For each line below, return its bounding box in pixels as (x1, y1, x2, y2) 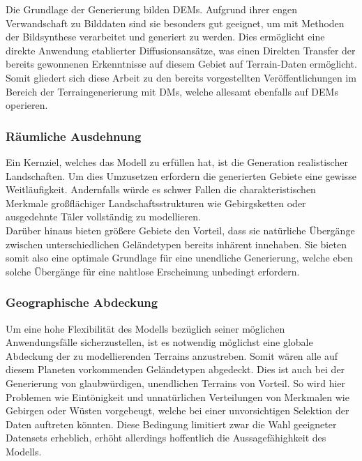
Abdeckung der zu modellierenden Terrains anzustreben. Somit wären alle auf (6, 348, 338, 363)
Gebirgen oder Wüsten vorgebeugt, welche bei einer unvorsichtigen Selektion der (6, 403, 349, 418)
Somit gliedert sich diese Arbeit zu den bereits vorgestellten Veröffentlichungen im (6, 70, 356, 84)
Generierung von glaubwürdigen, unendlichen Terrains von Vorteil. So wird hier (6, 375, 346, 390)
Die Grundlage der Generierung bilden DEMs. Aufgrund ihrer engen (6, 2, 298, 16)
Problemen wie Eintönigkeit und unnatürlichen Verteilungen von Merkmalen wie (6, 389, 349, 404)
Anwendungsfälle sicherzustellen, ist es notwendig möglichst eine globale (6, 335, 313, 349)
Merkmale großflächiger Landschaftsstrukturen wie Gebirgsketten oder (6, 195, 306, 210)
